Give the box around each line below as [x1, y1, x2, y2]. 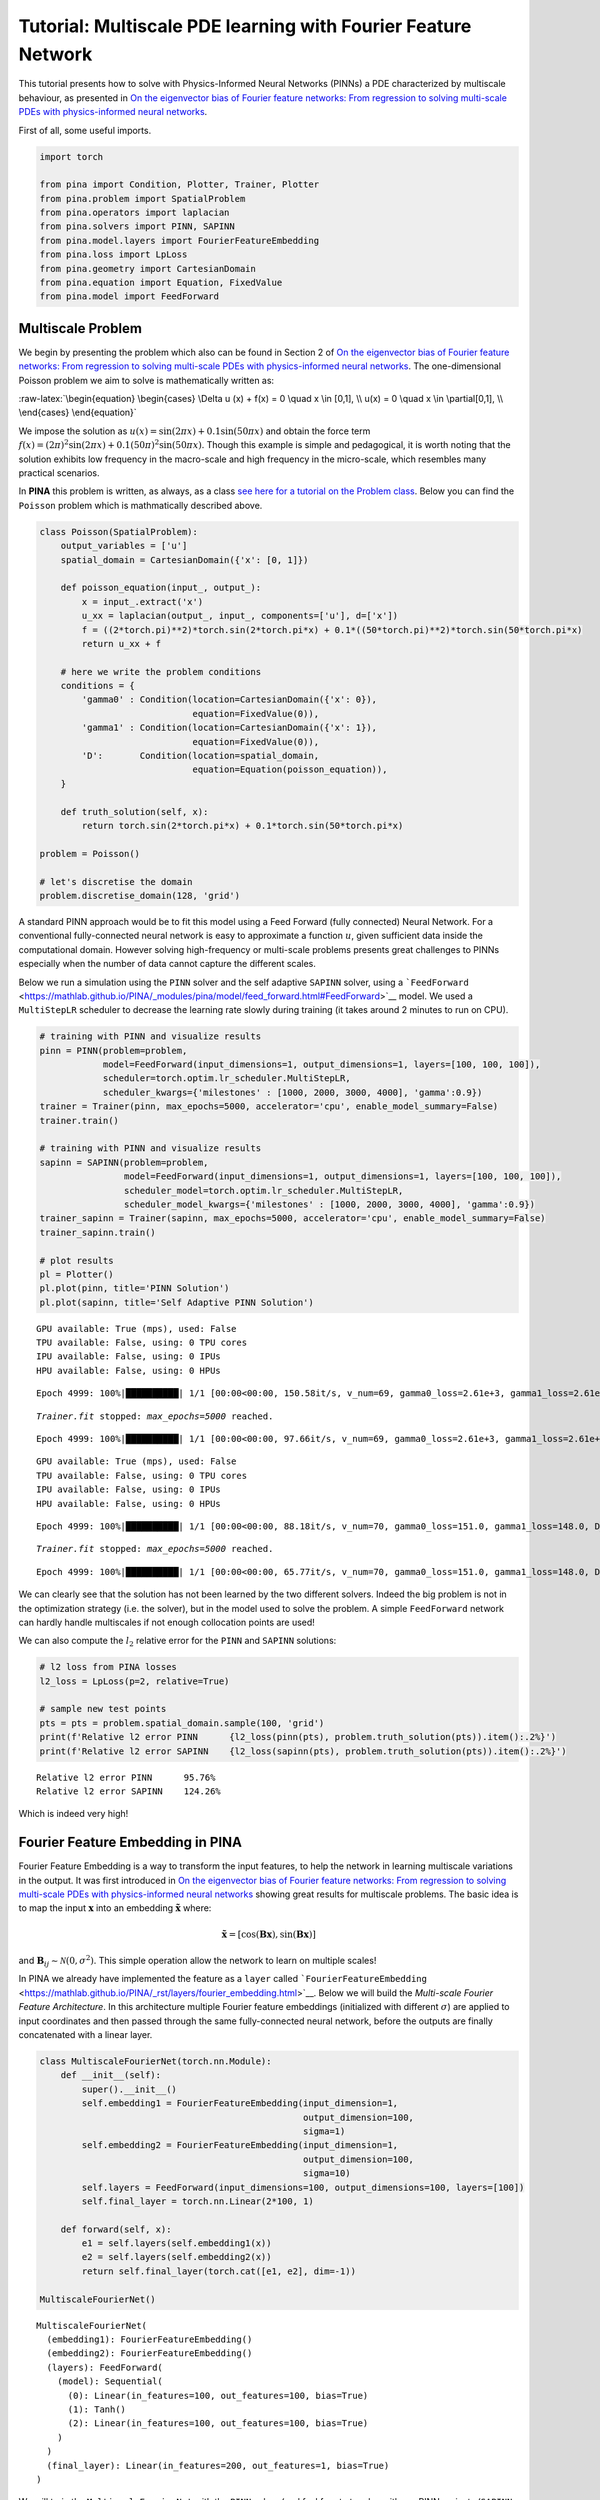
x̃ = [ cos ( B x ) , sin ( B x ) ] [221, 1928, 317, 1940]
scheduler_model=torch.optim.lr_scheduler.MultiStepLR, [123, 1185, 404, 1196]
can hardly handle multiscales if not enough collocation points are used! [18, 1616, 315, 1628]
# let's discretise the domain [39, 876, 194, 887]
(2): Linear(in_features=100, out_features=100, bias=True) [67, 2418, 369, 2429]
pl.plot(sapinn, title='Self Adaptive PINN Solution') [39, 1296, 314, 1308]
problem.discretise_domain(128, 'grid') [39, 890, 240, 901]
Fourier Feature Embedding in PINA [18, 1834, 243, 1851]
